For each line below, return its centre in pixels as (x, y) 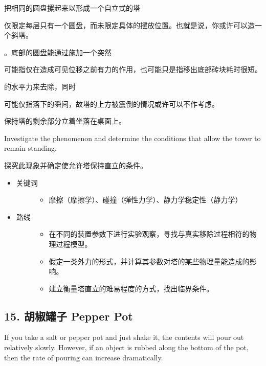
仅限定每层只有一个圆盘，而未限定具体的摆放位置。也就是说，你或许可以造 (129, 25)
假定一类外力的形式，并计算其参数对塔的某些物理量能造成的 (149, 261)
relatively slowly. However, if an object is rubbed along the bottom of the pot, (126, 347)
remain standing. (30, 148)
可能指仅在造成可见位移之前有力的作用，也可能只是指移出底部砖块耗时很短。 (133, 69)
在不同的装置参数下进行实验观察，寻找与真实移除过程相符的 (149, 234)
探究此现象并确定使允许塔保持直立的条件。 (76, 165)
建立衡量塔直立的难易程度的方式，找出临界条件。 (131, 288)
